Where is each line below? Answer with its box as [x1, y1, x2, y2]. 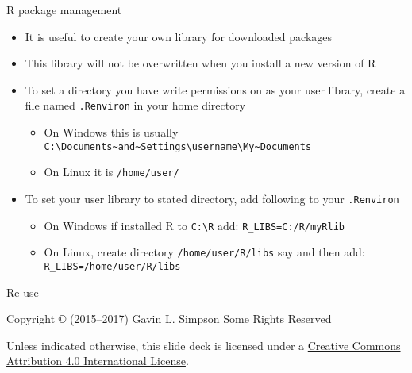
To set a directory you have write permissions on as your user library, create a [25, 81, 406, 98]
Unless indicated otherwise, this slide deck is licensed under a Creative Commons [6, 336, 401, 353]
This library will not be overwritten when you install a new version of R [25, 55, 376, 71]
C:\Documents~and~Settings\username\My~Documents [44, 140, 312, 152]
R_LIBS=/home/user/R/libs [44, 260, 181, 272]
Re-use [6, 283, 39, 300]
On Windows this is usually [44, 124, 179, 140]
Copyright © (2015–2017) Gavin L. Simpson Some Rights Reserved [6, 310, 332, 327]
